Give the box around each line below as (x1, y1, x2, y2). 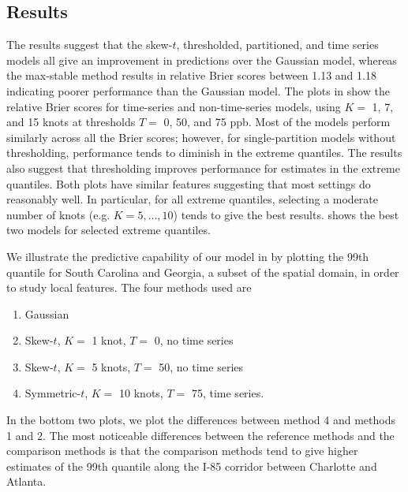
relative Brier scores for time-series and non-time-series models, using (6, 98, 341, 114)
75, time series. (191, 385, 264, 401)
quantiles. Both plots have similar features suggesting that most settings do (6, 175, 371, 192)
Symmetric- (24, 385, 81, 401)
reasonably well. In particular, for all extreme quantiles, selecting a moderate (6, 191, 379, 207)
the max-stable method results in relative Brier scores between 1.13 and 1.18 (6, 67, 376, 84)
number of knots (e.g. (6, 206, 110, 222)
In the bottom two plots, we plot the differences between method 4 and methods (6, 412, 395, 428)
